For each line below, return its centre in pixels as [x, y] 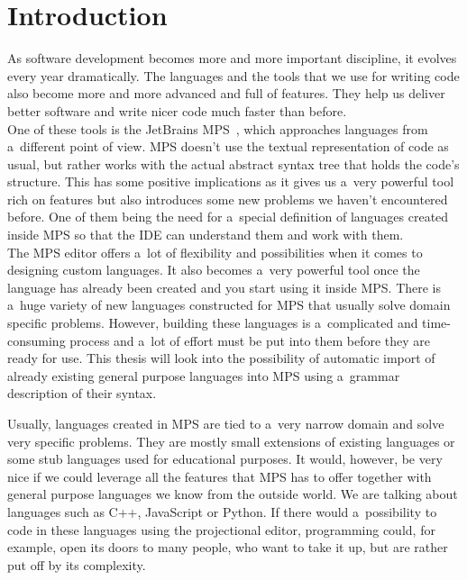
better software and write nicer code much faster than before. [177, 110]
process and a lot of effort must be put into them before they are [250, 340]
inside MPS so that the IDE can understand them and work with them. [206, 235]
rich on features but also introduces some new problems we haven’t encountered [228, 199]
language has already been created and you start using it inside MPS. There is [224, 287]
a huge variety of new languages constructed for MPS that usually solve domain [229, 305]
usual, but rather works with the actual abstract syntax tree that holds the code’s [233, 163]
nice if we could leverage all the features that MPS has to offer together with [220, 476]
